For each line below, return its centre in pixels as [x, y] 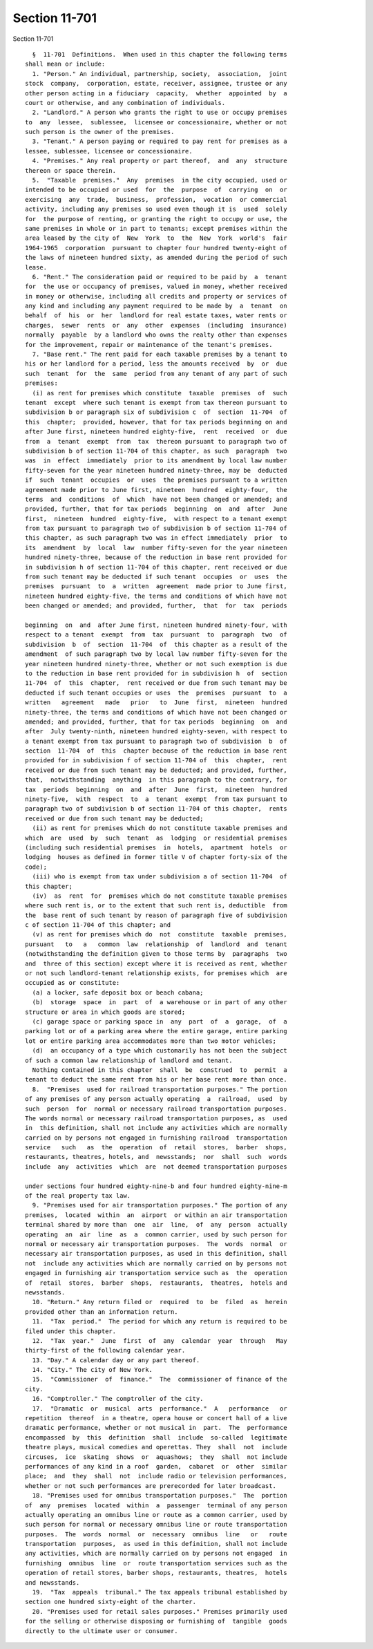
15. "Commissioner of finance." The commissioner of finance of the [160, 1379]
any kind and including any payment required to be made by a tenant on [156, 306]
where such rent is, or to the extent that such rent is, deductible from [156, 906]
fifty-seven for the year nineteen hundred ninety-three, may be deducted [156, 470]
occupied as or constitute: [73, 983]
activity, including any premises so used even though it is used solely [156, 209]
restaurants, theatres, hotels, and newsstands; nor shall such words [156, 1157]
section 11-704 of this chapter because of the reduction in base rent [156, 751]
